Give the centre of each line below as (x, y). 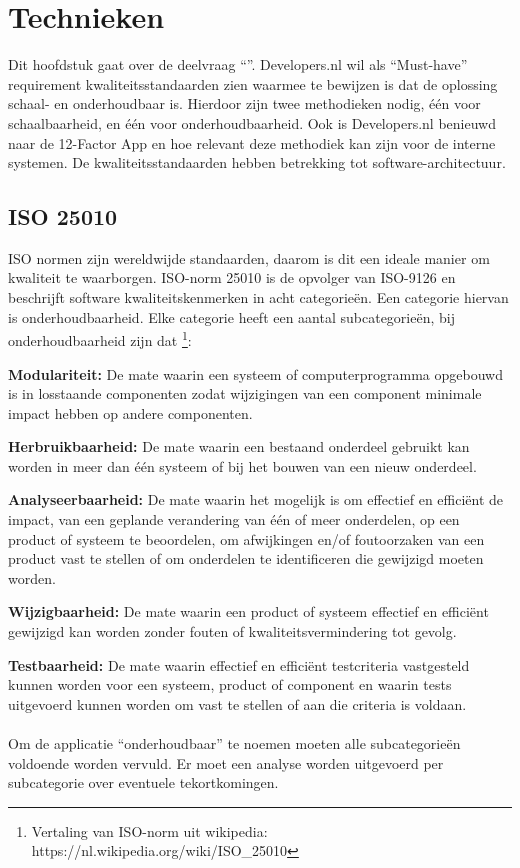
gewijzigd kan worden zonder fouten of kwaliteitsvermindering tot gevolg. (232, 631)
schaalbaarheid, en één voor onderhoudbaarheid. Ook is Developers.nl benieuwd (252, 122)
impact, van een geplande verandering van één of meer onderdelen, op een (234, 519)
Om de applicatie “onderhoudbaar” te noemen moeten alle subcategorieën (234, 743)
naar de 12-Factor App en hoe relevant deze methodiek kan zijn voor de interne (252, 142)
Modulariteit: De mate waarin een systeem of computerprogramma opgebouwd (255, 373)
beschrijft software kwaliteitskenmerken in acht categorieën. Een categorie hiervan (258, 297)
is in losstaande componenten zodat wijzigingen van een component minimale (245, 393)
